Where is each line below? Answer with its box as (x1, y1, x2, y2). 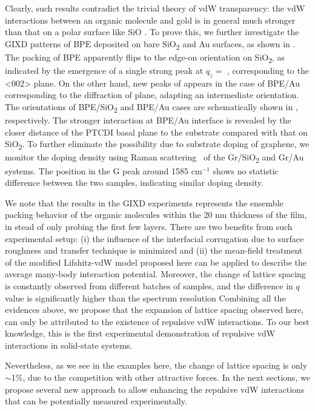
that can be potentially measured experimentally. (5, 395, 187, 407)
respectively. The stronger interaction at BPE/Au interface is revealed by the (5, 114, 291, 127)
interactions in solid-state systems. (5, 338, 133, 351)
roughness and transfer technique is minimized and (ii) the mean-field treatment (5, 244, 303, 257)
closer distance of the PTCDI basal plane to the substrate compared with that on (5, 125, 308, 138)
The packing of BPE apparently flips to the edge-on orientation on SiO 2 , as (5, 50, 285, 65)
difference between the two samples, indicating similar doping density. (5, 176, 264, 189)
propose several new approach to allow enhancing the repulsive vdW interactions (5, 383, 305, 395)
